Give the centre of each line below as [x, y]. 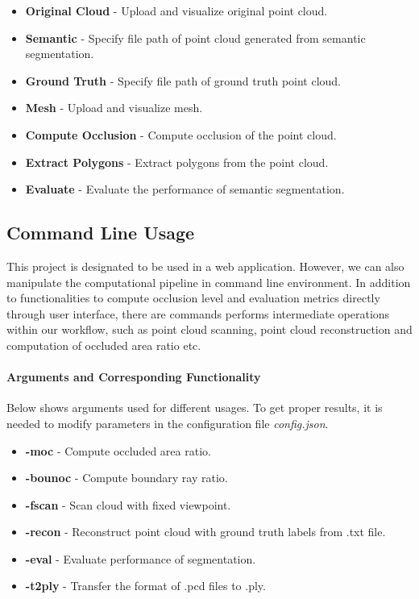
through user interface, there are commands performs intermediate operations [198, 313]
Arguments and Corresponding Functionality [134, 377]
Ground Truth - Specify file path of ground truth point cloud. [183, 80]
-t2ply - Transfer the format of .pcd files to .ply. [145, 586]
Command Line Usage [101, 233]
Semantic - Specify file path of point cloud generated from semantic [195, 37]
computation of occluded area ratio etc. [104, 345]
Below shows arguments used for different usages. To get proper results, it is [195, 408]
